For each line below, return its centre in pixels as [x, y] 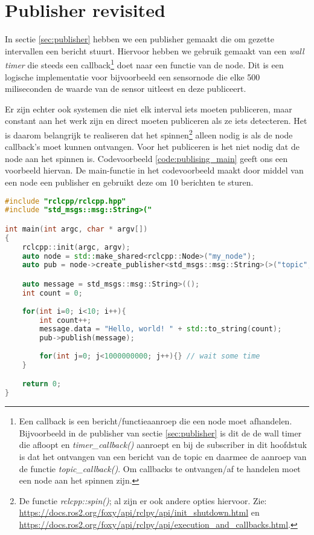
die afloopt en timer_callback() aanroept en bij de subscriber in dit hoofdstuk [163, 445]
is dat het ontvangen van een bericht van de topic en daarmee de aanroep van [163, 456]
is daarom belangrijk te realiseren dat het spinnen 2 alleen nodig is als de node [149, 134]
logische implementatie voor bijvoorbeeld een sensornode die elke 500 [133, 76]
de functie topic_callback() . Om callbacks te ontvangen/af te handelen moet [160, 468]
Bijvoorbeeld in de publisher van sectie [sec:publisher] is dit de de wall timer [160, 433]
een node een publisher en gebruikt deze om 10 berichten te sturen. [129, 182]
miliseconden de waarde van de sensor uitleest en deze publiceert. [126, 89]
